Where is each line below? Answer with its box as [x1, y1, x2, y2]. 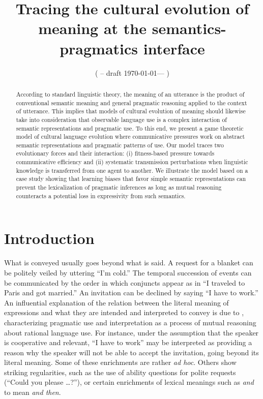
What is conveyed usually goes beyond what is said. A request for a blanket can [4, 257, 253, 268]
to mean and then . [4, 387, 61, 397]
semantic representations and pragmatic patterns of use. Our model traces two [16, 140, 224, 149]
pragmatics [60, 38, 138, 58]
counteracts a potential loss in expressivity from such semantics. [16, 191, 186, 200]
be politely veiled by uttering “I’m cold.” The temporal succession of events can [4, 267, 252, 278]
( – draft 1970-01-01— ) [95, 67, 169, 78]
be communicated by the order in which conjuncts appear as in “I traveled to [4, 277, 245, 288]
